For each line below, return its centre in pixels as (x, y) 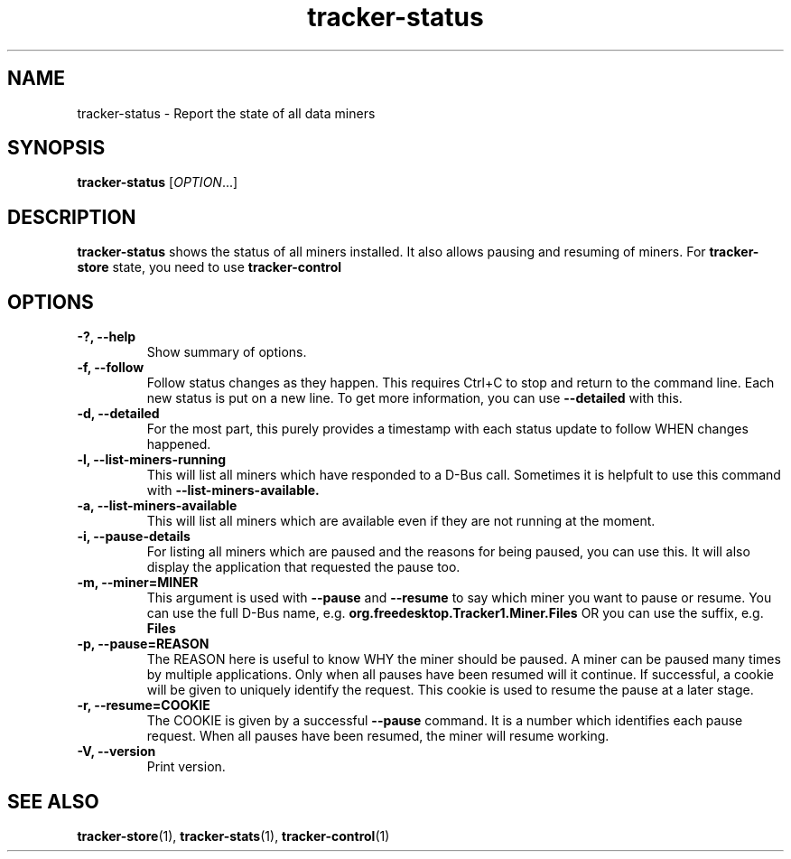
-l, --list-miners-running (152, 460)
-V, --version (116, 752)
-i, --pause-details (134, 537)
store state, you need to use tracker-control (209, 267)
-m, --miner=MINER (138, 583)
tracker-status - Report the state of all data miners (226, 113)
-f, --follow (111, 368)
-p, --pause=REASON (143, 644)
